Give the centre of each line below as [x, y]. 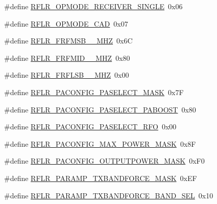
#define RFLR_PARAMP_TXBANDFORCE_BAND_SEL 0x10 [109, 195]
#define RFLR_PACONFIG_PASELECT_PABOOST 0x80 [100, 109]
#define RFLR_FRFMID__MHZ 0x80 [67, 58]
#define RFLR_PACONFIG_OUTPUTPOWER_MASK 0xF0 [104, 161]
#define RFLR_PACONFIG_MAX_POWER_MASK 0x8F [100, 143]
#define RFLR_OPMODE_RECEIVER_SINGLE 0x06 [93, 6]
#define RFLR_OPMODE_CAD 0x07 [66, 23]
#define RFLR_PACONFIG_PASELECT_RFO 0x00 [90, 127]
